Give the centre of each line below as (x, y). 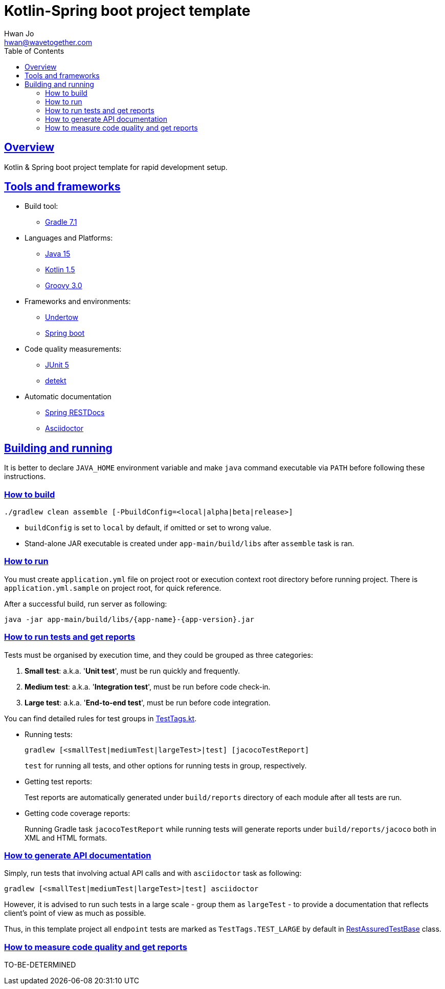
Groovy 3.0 (64, 286)
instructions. (25, 477)
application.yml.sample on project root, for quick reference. (113, 588)
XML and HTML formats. (66, 837)
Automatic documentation (68, 397)
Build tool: (41, 206)
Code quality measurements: (73, 349)
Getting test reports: (58, 781)
